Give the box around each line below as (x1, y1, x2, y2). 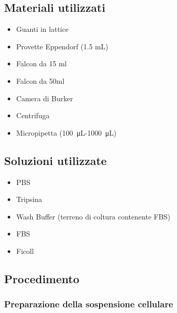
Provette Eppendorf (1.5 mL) (16, 41, 108, 51)
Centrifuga (16, 110, 50, 121)
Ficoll (16, 245, 34, 256)
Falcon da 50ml (16, 75, 65, 86)
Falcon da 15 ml (16, 58, 67, 69)
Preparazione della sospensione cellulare (4, 298, 173, 310)
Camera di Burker (16, 93, 73, 103)
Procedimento (4, 270, 80, 286)
